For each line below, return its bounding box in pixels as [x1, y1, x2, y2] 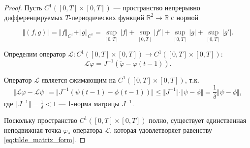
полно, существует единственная [149, 115, 247, 125]
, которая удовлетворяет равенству [110, 124, 212, 135]
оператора [73, 124, 102, 135]
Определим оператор [4, 49, 66, 59]
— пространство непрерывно [113, 2, 200, 12]
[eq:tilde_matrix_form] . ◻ [4, 134, 86, 145]
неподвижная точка [4, 124, 61, 135]
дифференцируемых [4, 12, 63, 22]
